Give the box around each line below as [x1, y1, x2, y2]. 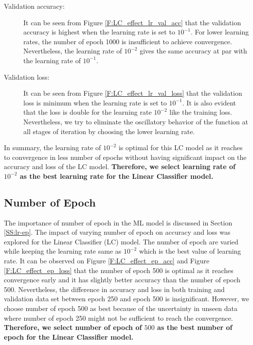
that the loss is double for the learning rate [23, 107, 152, 117]
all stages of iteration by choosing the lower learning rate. [23, 126, 195, 136]
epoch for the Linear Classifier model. [4, 331, 134, 342]
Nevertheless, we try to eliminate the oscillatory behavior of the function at [23, 116, 248, 126]
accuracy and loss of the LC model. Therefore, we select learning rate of [4, 161, 235, 172]
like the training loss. [169, 107, 232, 117]
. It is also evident [182, 97, 236, 107]
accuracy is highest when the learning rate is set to [23, 27, 175, 37]
